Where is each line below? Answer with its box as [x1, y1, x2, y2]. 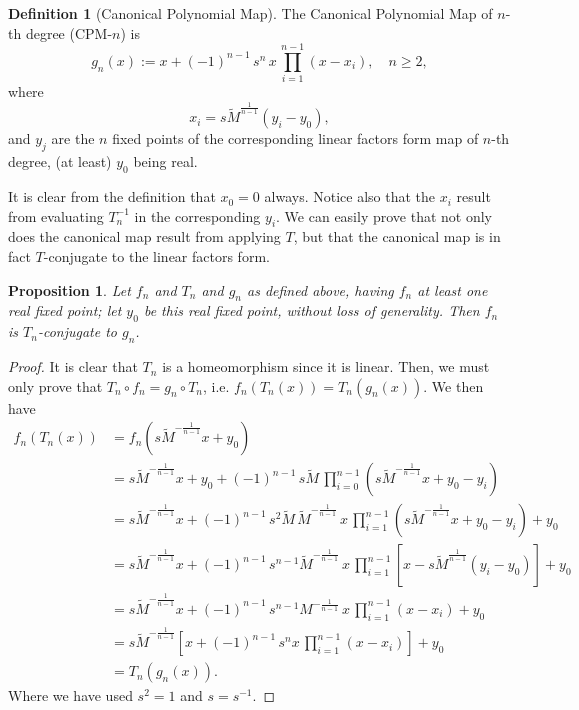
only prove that [8, 375, 103, 396]
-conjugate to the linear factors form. [43, 246, 270, 267]
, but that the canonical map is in [293, 226, 501, 247]
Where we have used [8, 685, 133, 706]
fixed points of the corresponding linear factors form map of [112, 128, 479, 149]
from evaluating [8, 205, 104, 226]
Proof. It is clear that [8, 356, 138, 377]
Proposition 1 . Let [8, 279, 131, 300]
